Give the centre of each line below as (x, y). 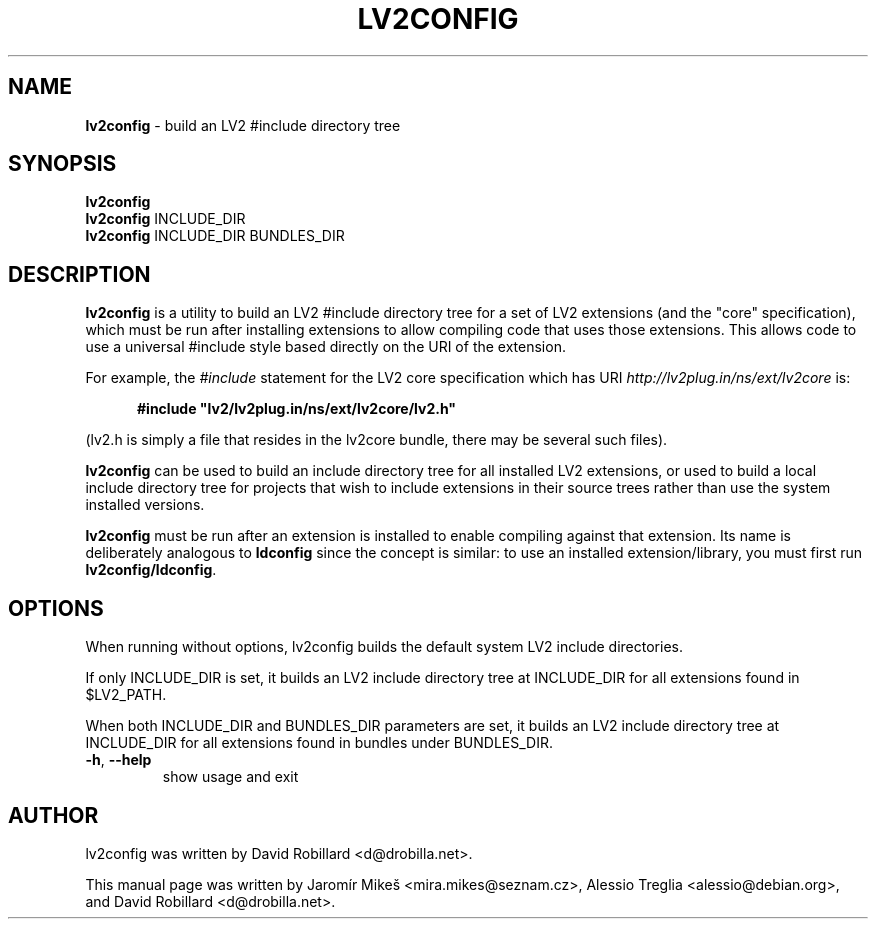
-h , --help (118, 760)
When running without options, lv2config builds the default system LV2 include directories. (384, 647)
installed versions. (145, 505)
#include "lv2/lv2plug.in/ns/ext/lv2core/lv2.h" (297, 409)
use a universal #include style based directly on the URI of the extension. (325, 347)
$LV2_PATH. (126, 695)
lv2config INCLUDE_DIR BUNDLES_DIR (215, 236)
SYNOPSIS (62, 164)
